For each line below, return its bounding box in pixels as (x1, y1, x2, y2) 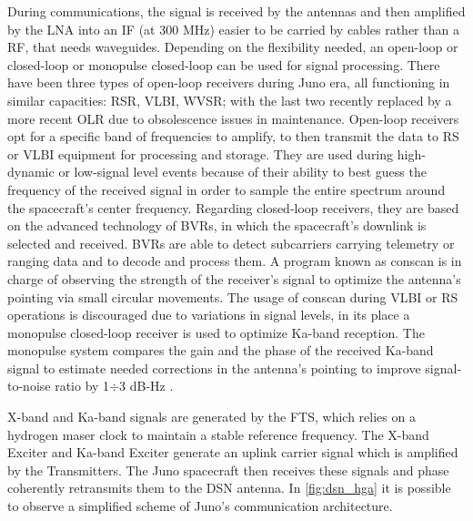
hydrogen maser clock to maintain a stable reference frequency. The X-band (7, 424, 429, 444)
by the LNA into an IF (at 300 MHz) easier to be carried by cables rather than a (7, 19, 459, 38)
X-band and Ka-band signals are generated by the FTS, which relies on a (7, 407, 416, 426)
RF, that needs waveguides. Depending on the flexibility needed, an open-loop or (7, 37, 458, 56)
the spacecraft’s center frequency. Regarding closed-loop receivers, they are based (7, 198, 459, 217)
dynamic (7, 162, 55, 181)
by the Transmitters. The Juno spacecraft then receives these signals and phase (7, 460, 449, 479)
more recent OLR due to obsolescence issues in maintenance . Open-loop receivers (7, 108, 459, 128)
